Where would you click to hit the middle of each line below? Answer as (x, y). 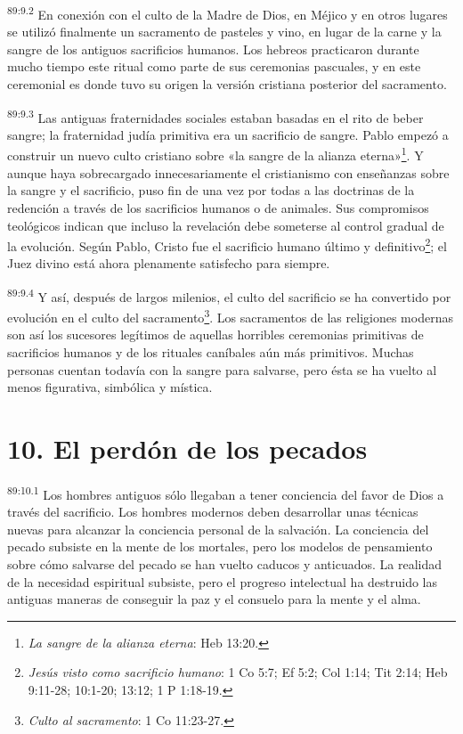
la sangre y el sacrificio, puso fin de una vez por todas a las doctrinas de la (211, 190)
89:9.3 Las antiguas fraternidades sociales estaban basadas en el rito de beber (215, 116)
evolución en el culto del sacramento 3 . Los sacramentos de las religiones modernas (230, 316)
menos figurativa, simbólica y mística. (110, 387)
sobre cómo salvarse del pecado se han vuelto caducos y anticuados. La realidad (225, 563)
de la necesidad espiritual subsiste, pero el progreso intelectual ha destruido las (223, 581)
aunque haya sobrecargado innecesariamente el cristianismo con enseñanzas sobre (228, 172)
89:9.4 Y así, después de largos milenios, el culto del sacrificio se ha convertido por (229, 295)
